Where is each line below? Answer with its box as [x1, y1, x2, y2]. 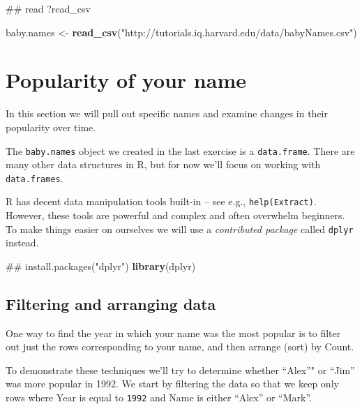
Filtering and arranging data [6, 292, 216, 314]
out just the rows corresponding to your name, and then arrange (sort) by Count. [6, 339, 354, 354]
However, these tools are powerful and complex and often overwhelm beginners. [6, 208, 345, 223]
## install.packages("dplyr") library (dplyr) [6, 258, 196, 273]
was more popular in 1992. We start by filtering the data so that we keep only [6, 376, 339, 391]
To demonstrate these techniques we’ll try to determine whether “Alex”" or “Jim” [6, 362, 355, 377]
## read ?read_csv [6, 1, 91, 15]
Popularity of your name [6, 66, 246, 94]
